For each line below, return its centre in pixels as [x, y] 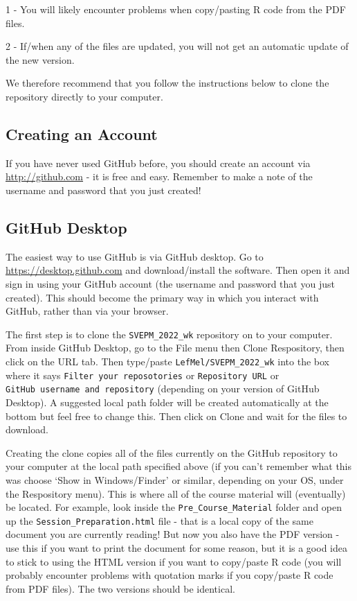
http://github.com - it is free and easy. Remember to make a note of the [159, 176]
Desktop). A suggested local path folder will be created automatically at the [167, 402]
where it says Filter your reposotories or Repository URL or [143, 375]
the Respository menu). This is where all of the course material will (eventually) [176, 493]
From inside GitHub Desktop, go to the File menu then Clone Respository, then [175, 348]
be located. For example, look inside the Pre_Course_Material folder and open [174, 507]
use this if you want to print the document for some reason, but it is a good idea [176, 548]
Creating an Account [82, 133]
